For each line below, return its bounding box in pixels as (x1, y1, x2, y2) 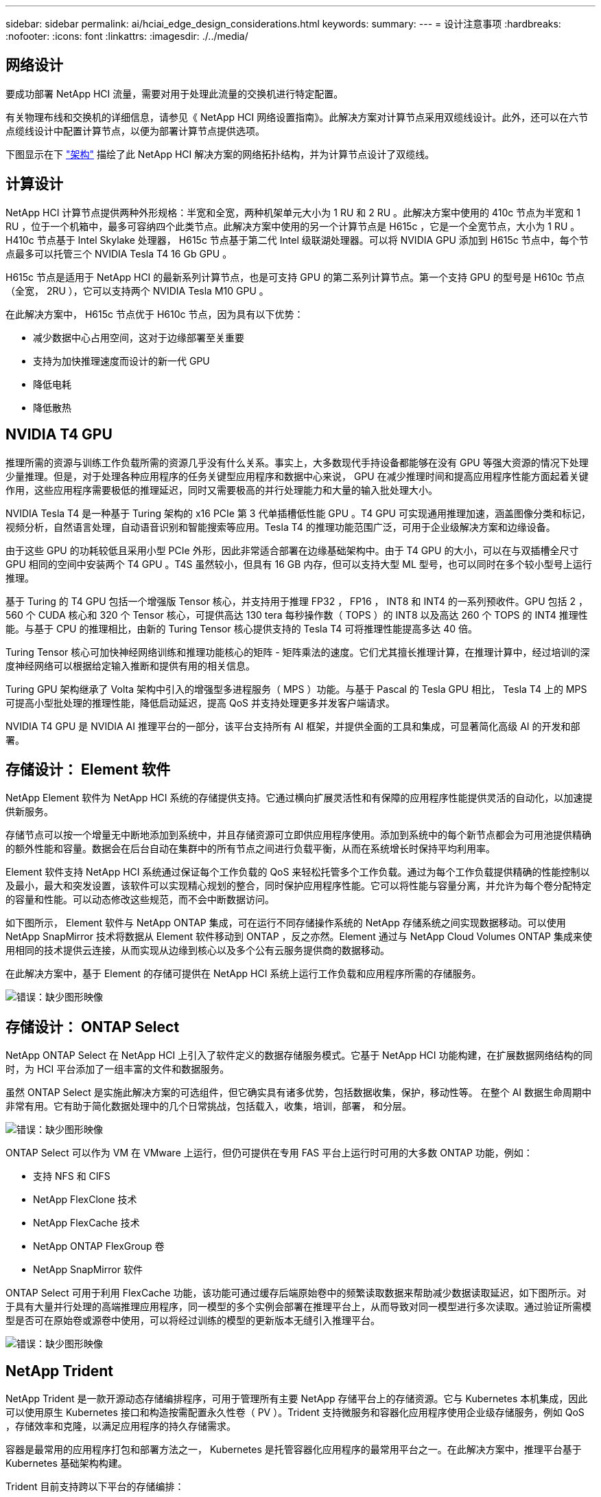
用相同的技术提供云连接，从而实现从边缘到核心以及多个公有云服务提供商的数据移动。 (5, 944, 390, 957)
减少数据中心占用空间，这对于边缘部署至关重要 (33, 331, 244, 343)
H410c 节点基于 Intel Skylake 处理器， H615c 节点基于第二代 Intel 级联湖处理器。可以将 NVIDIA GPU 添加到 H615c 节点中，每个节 (5, 233, 589, 246)
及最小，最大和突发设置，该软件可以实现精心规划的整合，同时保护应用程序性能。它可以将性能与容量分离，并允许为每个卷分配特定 (5, 880, 591, 892)
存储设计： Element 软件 (5, 760, 171, 778)
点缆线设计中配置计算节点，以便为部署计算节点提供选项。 (5, 124, 265, 137)
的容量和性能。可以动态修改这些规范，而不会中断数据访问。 (5, 893, 274, 906)
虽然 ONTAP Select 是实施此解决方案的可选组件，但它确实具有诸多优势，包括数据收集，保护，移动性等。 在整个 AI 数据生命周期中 (5, 1086, 592, 1099)
